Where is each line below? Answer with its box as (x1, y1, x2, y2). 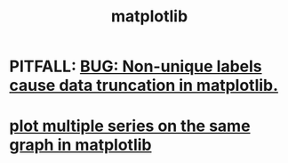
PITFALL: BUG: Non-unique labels (9, 56, 262, 77)
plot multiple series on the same (9, 116, 251, 136)
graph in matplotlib (9, 135, 152, 155)
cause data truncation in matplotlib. (9, 76, 278, 95)
